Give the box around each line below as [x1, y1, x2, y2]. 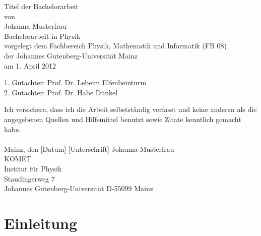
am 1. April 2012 [4, 60, 56, 71]
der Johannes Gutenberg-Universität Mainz [4, 50, 138, 61]
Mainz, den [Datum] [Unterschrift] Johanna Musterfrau [4, 143, 174, 154]
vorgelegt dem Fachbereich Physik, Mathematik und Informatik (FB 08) [4, 40, 227, 51]
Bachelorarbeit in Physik [4, 30, 81, 41]
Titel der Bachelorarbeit [4, 1, 79, 11]
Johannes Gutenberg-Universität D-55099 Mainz [4, 183, 153, 194]
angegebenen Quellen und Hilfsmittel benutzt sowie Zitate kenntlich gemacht [4, 113, 241, 124]
